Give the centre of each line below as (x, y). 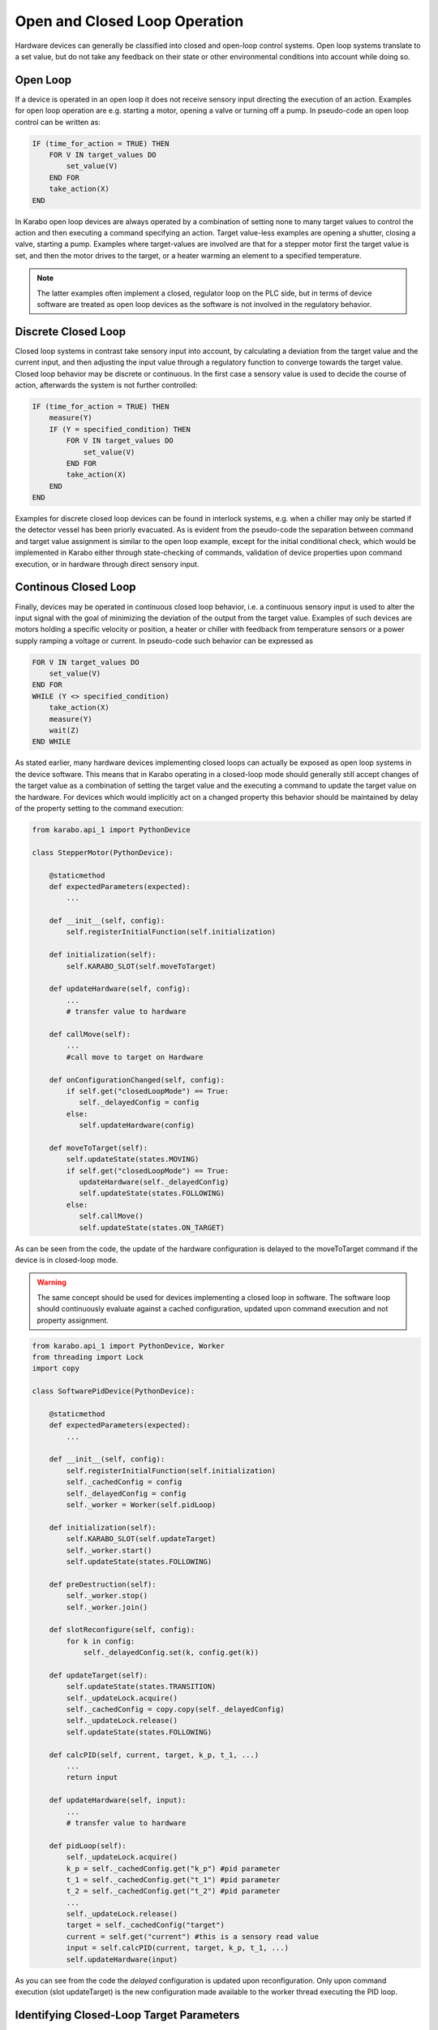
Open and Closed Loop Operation (129, 21)
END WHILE (52, 742)
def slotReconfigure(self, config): (122, 1630)
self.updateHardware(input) (122, 1959)
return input (92, 1777)
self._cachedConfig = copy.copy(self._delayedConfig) (175, 1710)
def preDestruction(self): (103, 1584)
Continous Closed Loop (76, 587)
